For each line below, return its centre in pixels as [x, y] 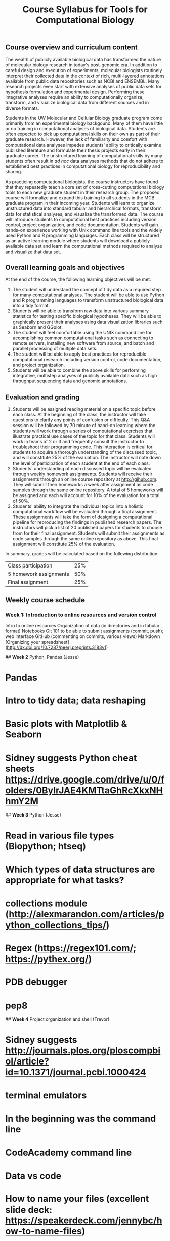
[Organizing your [23, 642]
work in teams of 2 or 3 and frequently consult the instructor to [78, 442]
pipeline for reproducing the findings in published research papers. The [87, 522]
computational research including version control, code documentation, [87, 360]
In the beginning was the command [81, 1119]
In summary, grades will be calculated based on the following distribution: [82, 554]
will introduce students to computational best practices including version [81, 219]
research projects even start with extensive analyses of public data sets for [83, 86]
